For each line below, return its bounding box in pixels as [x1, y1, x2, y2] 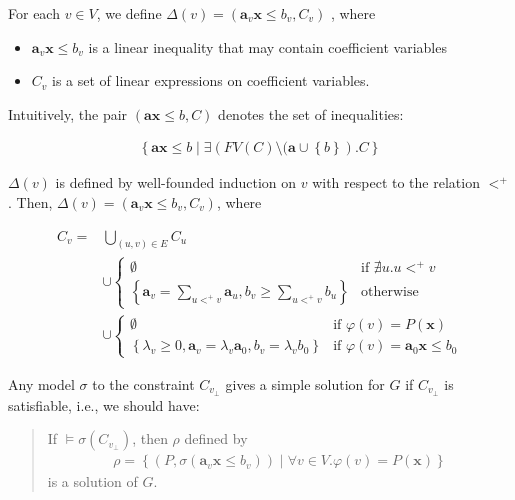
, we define [96, 3, 162, 23]
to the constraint [92, 373, 195, 394]
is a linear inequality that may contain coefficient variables [88, 36, 447, 57]
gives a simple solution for [225, 373, 385, 394]
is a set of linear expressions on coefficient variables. [52, 70, 370, 91]
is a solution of [47, 471, 138, 492]
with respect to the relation [312, 172, 480, 193]
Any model [8, 373, 75, 394]
